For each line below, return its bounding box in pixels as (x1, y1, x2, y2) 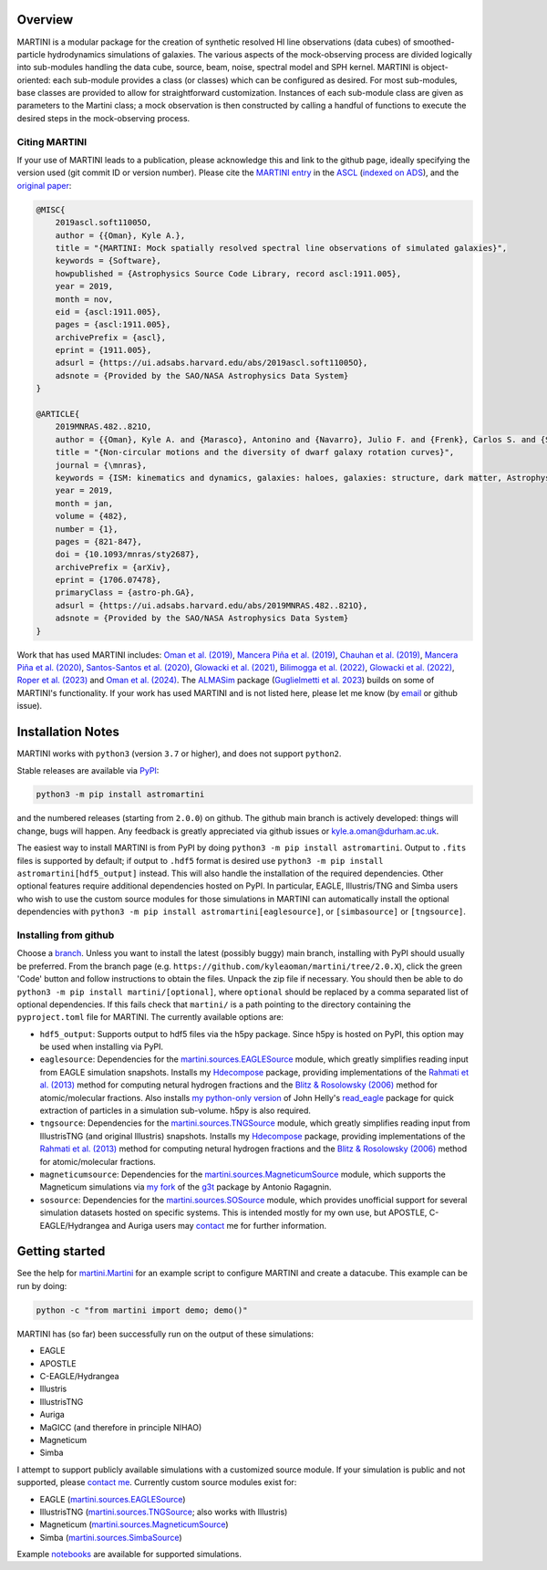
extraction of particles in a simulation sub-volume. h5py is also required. (39, 1105, 312, 1117)
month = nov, (55, 294, 114, 305)
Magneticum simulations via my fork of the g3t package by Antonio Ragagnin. (39, 1181, 332, 1192)
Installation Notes (16, 724, 120, 740)
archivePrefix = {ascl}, (55, 332, 167, 342)
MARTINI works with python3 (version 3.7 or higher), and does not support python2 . (16, 748, 342, 759)
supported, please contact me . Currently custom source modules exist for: (16, 1477, 297, 1488)
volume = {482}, (55, 511, 128, 522)
